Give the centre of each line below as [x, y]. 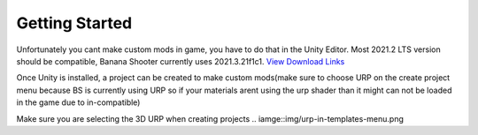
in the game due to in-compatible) [78, 102]
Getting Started [74, 23]
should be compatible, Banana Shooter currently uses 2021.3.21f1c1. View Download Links [181, 61]
